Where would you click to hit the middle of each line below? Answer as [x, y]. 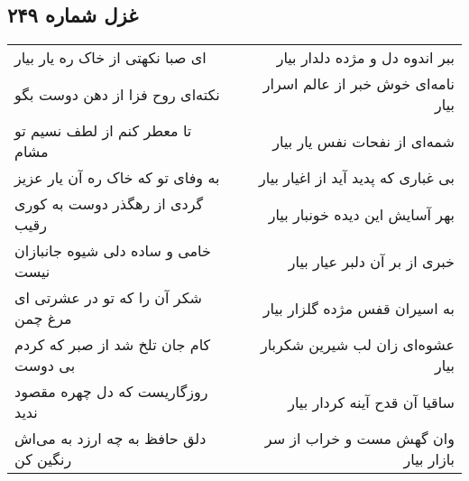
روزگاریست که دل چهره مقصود [111, 392]
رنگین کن [43, 459]
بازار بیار [429, 459]
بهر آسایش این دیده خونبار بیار [361, 214]
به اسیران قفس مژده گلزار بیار [359, 308]
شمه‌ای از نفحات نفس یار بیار [363, 141]
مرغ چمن [43, 319]
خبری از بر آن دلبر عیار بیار [371, 261]
